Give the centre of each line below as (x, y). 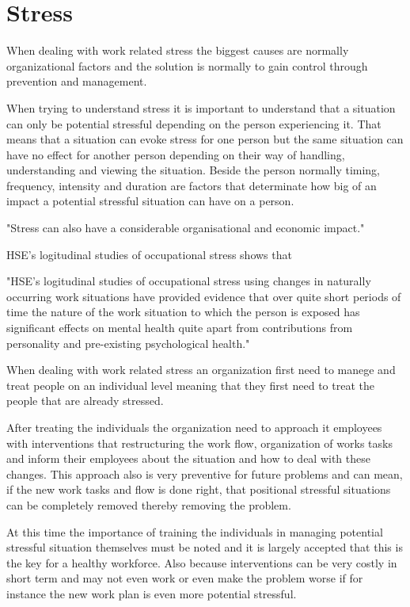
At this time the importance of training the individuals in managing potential (195, 531)
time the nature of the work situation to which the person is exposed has (183, 312)
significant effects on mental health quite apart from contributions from (180, 328)
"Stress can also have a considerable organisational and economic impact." (186, 228)
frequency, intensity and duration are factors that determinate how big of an (192, 185)
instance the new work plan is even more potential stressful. (152, 593)
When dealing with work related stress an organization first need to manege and (201, 370)
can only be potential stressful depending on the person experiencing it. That (194, 123)
